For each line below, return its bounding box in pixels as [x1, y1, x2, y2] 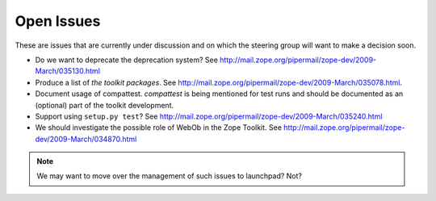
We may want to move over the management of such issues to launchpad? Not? [36, 171, 303, 181]
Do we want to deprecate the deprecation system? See [35, 55, 218, 65]
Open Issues [15, 12, 101, 30]
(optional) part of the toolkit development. [35, 100, 174, 110]
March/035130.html [35, 66, 101, 76]
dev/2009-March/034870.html [35, 134, 137, 144]
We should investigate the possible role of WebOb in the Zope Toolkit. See [35, 123, 283, 132]
